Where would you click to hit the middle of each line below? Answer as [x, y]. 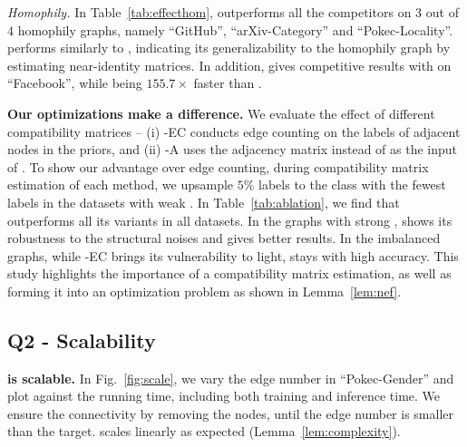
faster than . [228, 83]
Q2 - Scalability [82, 340]
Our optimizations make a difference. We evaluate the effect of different [221, 113]
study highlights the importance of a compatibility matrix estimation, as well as [229, 273]
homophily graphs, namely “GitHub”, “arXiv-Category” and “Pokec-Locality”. [235, 29]
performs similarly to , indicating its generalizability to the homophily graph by [229, 48]
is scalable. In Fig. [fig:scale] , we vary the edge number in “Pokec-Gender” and [231, 378]
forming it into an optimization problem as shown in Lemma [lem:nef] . [204, 291]
